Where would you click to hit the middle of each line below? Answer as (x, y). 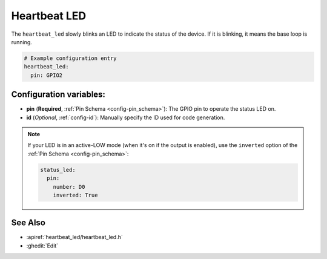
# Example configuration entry (71, 58)
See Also (28, 223)
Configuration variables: (58, 95)
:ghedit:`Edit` (42, 246)
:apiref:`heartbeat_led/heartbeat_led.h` (75, 237)
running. (22, 42)
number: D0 (69, 187)
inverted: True (75, 195)
